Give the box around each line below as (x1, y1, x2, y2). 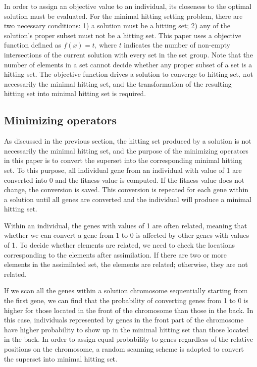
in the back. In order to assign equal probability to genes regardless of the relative (4, 334, 253, 344)
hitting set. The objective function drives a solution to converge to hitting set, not (4, 69, 253, 79)
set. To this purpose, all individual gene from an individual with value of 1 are (4, 164, 242, 175)
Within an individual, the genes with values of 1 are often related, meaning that (4, 220, 247, 230)
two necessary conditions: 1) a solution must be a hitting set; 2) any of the (4, 20, 231, 31)
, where (95, 40, 117, 50)
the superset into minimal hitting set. (4, 353, 117, 364)
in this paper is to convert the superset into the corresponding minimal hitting (4, 155, 242, 165)
